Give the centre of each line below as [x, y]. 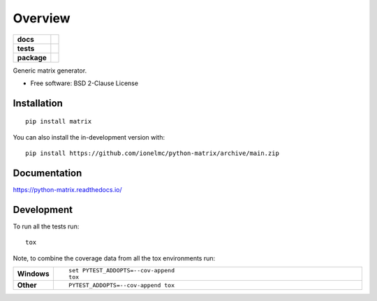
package [32, 57]
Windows [33, 274]
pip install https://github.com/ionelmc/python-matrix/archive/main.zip [152, 153]
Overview [42, 18]
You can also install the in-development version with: [89, 137]
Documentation [47, 173]
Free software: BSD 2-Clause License [84, 83]
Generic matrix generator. [50, 71]
